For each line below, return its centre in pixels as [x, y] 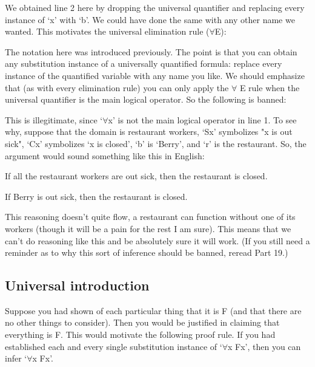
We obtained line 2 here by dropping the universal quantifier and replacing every [155, 7]
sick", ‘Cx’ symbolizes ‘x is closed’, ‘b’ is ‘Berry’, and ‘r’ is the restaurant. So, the [156, 143]
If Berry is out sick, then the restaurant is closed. [96, 196]
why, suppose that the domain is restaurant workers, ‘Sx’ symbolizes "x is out [149, 132]
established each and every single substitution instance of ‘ [114, 346]
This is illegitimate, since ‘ [54, 119]
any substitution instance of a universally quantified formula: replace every [144, 63]
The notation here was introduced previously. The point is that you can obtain [151, 51]
